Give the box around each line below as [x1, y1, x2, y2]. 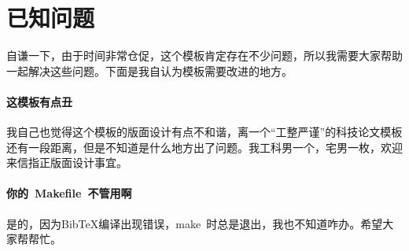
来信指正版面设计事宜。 [6, 154, 127, 171]
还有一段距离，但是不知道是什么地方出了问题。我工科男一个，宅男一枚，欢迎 [6, 138, 403, 155]
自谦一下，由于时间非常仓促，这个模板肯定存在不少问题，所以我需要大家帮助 [6, 47, 403, 64]
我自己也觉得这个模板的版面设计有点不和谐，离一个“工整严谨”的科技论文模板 [6, 124, 403, 140]
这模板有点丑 [6, 93, 72, 109]
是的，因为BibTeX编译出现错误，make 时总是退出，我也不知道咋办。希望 [6, 215, 383, 231]
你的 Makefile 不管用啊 [6, 185, 132, 201]
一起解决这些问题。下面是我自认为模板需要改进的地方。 [6, 62, 293, 79]
